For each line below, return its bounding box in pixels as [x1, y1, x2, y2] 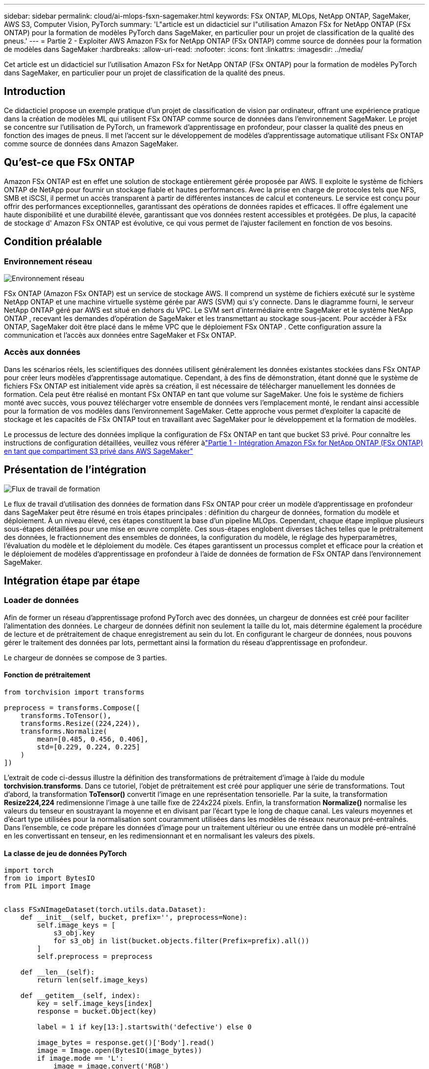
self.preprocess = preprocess [37, 953, 153, 961]
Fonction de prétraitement [4, 671, 91, 679]
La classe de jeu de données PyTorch [4, 849, 127, 858]
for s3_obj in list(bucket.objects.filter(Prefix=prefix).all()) [53, 937, 310, 945]
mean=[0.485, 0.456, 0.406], [37, 735, 149, 743]
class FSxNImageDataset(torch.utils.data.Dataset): [4, 906, 207, 914]
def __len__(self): [20, 968, 95, 976]
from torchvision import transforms [4, 688, 144, 696]
